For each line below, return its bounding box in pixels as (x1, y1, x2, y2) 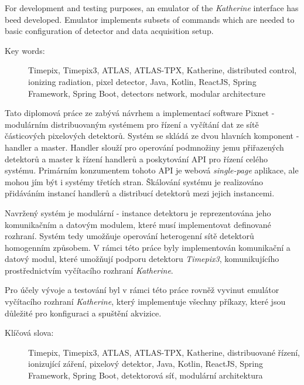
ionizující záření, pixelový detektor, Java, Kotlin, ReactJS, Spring (28, 357, 263, 370)
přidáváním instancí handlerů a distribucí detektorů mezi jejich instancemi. (5, 187, 275, 199)
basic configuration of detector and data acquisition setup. (5, 25, 214, 37)
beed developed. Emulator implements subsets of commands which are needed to (5, 13, 295, 25)
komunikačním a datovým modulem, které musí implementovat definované (5, 218, 271, 230)
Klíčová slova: (5, 326, 54, 339)
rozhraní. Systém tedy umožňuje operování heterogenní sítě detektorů (5, 230, 254, 242)
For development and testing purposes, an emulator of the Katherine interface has (5, 2, 299, 13)
